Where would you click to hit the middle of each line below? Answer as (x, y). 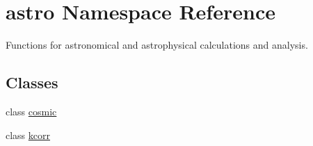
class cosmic (31, 111)
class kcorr (28, 135)
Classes (32, 82)
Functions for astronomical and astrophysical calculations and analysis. (157, 45)
